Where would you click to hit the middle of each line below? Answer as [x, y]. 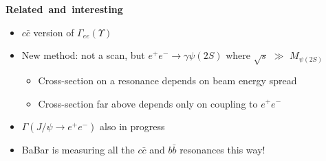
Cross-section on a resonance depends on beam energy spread [167, 80]
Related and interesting [64, 9]
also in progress [132, 126]
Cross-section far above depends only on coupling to [148, 103]
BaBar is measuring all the [78, 150]
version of [54, 32]
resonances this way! [222, 150]
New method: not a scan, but [83, 55]
